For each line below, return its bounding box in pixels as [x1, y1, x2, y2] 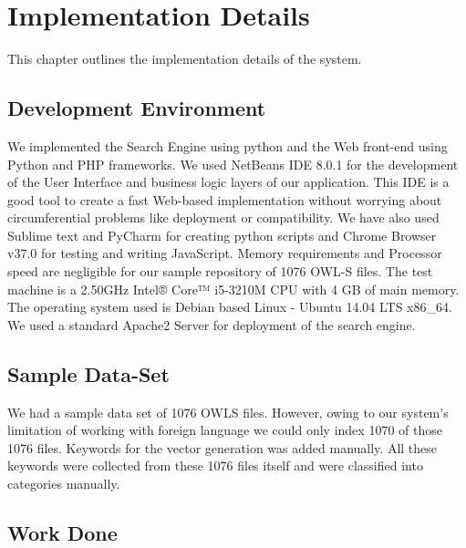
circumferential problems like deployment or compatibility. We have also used [7, 208, 440, 227]
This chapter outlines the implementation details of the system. [7, 49, 362, 68]
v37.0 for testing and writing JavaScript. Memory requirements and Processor [7, 243, 442, 263]
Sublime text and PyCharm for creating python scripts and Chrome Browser [7, 225, 437, 244]
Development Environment [7, 94, 266, 122]
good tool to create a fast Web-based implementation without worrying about [7, 190, 442, 209]
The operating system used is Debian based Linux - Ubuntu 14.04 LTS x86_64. [7, 297, 452, 316]
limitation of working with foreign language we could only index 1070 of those [7, 420, 442, 439]
